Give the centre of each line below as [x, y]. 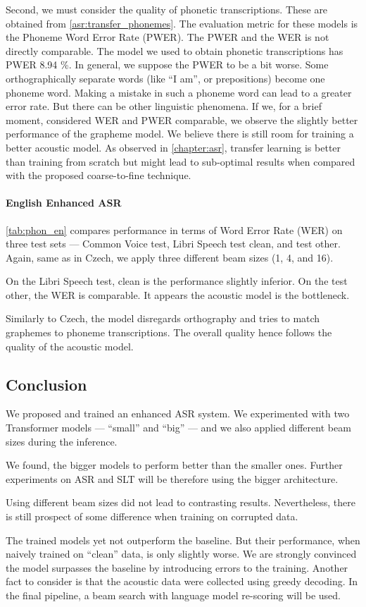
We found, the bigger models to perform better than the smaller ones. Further [174, 465]
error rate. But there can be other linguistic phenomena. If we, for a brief [164, 106]
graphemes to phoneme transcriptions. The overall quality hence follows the [169, 332]
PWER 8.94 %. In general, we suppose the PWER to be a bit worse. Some [167, 65]
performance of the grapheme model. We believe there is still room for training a [180, 134]
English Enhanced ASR [64, 203]
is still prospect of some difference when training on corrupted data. [152, 516]
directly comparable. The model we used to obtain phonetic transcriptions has [175, 50]
